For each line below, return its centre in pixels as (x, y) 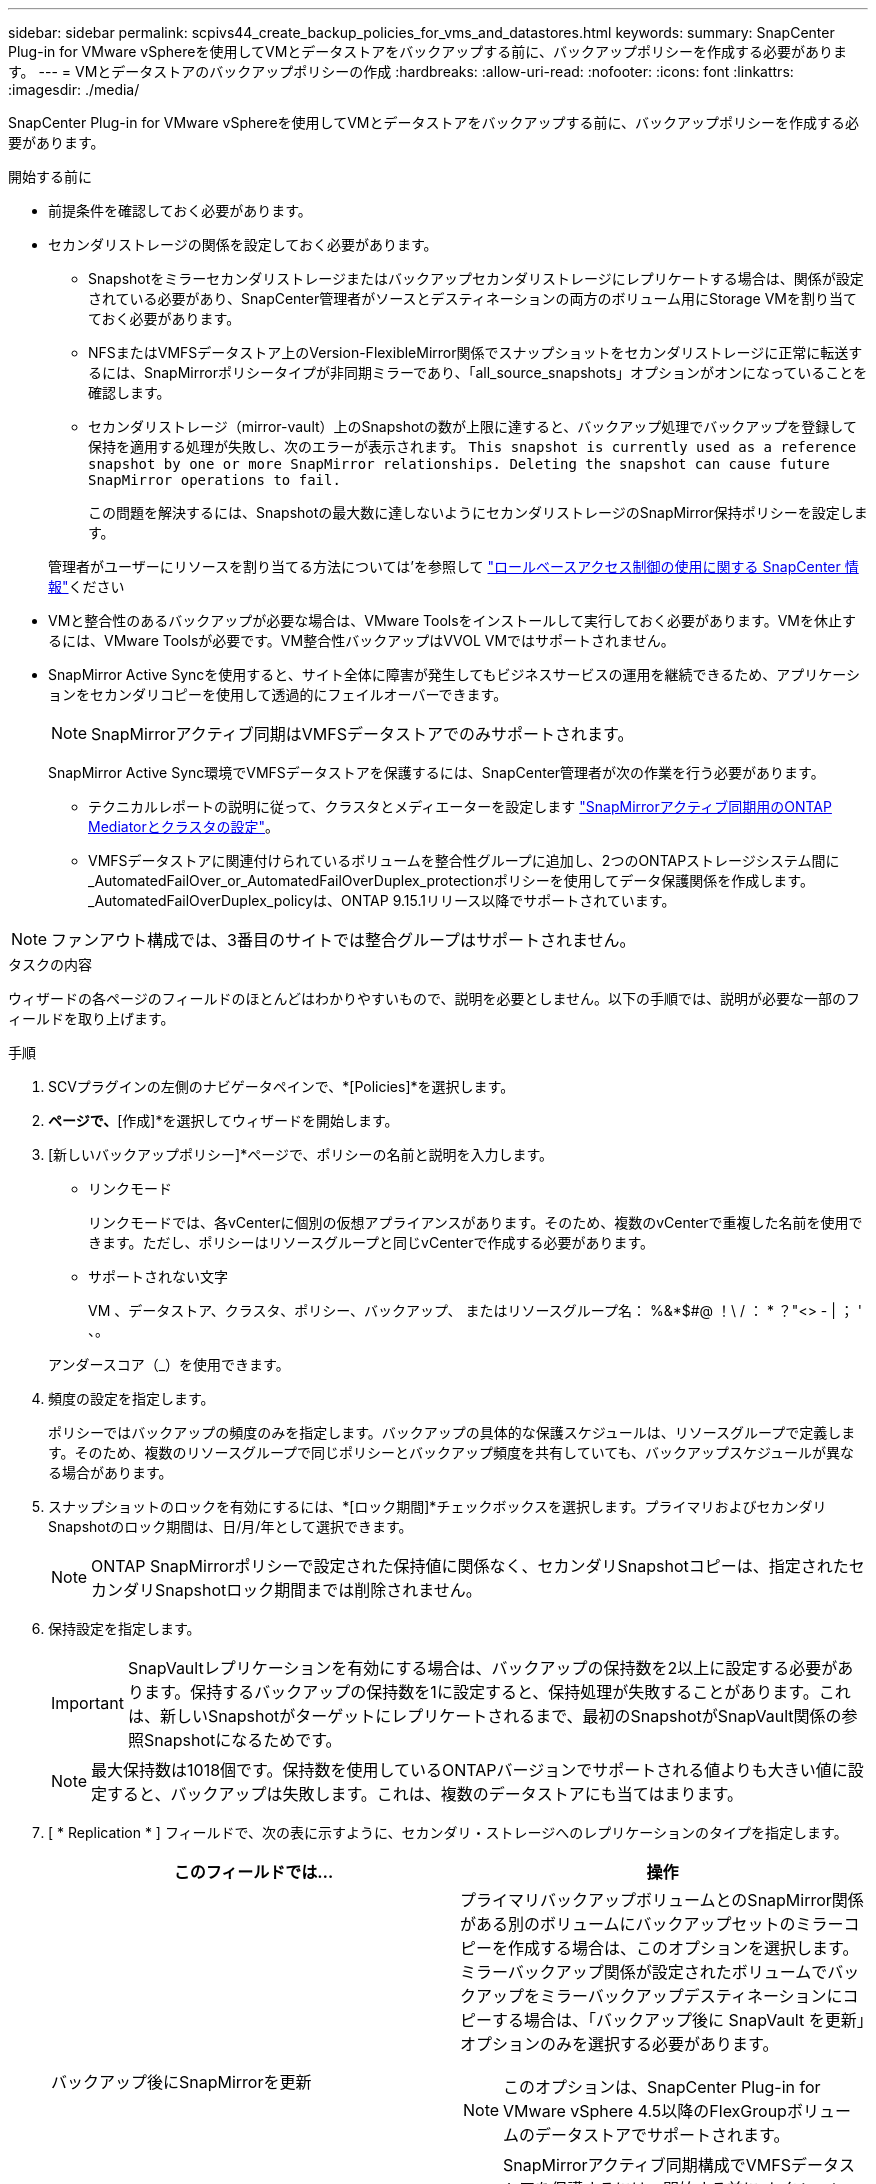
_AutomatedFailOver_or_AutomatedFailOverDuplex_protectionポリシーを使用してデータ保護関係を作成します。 (451, 880)
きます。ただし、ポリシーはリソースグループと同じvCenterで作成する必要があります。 (371, 1242)
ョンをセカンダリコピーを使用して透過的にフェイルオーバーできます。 (278, 694)
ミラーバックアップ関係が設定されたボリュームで (644, 1972)
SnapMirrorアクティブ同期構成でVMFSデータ (671, 2165)
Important (87, 1703)
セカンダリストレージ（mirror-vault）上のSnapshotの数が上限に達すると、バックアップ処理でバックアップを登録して (472, 426)
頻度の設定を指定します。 (131, 1398)
